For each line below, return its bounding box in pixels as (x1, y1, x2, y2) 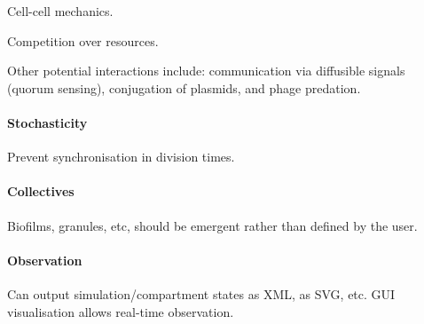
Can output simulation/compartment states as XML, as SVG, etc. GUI (7, 284, 396, 303)
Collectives (7, 182, 75, 201)
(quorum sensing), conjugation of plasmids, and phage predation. (7, 78, 361, 97)
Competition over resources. (7, 31, 159, 50)
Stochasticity (7, 113, 88, 131)
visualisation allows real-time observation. (7, 302, 234, 320)
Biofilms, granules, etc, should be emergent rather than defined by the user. (7, 216, 418, 234)
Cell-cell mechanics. (7, 2, 114, 20)
